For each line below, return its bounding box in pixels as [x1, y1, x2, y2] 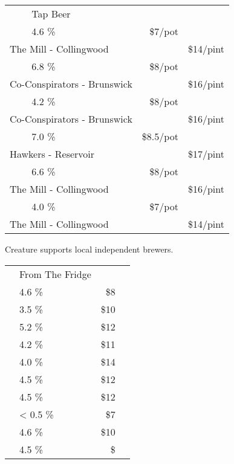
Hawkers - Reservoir [10, 147, 95, 161]
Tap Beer [31, 7, 71, 21]
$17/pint [187, 147, 224, 161]
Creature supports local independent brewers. [5, 243, 174, 255]
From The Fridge [19, 266, 91, 281]
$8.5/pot [141, 129, 178, 143]
